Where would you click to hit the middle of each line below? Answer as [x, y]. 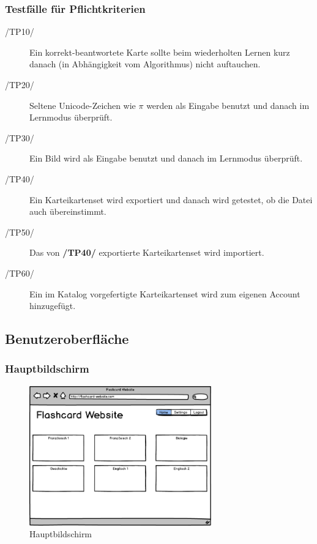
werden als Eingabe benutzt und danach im [228, 105]
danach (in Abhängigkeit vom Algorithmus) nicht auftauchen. [145, 64]
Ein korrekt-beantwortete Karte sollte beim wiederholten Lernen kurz [160, 52]
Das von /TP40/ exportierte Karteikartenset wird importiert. [147, 252]
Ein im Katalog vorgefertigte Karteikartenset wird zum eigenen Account [165, 293]
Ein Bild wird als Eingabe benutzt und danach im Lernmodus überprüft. [166, 158]
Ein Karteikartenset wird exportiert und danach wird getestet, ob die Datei [171, 199]
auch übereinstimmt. [68, 211]
